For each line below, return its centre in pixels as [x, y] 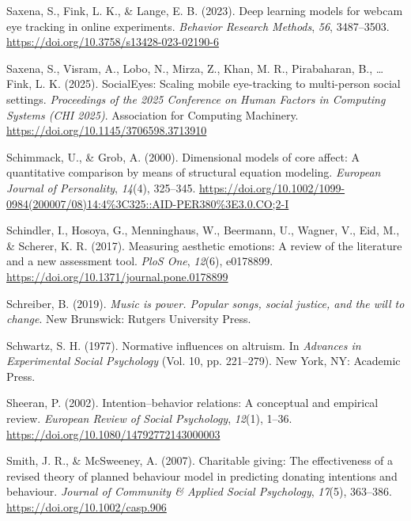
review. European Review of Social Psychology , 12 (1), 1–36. [149, 418]
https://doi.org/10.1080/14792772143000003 [113, 434]
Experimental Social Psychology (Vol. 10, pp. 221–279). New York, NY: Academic [204, 361]
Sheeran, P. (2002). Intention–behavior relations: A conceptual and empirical [192, 403]
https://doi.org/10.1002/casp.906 [87, 507]
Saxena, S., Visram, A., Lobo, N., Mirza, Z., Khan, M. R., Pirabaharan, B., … [195, 68]
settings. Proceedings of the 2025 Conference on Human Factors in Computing [196, 99]
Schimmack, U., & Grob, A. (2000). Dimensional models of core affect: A [183, 156]
